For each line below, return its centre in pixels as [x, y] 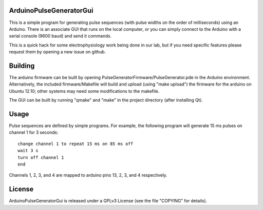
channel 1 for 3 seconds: [34, 132]
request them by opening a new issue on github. [57, 52]
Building [22, 66]
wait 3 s [28, 151]
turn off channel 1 [41, 157]
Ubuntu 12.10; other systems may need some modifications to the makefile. [84, 91]
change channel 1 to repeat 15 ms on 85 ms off [75, 144]
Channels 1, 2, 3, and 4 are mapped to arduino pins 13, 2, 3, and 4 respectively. [88, 175]
